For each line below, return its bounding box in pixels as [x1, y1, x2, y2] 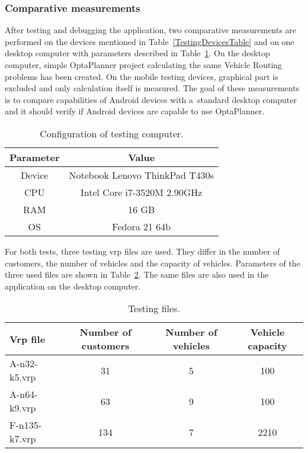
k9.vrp [9, 401, 36, 415]
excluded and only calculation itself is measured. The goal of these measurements [5, 82, 300, 94]
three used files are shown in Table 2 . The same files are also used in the [5, 268, 269, 281]
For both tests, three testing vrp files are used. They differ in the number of [5, 245, 280, 257]
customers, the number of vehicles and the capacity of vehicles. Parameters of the [5, 256, 300, 269]
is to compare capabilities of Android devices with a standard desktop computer [5, 93, 297, 105]
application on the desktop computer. [5, 279, 141, 292]
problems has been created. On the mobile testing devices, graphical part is [5, 70, 278, 82]
